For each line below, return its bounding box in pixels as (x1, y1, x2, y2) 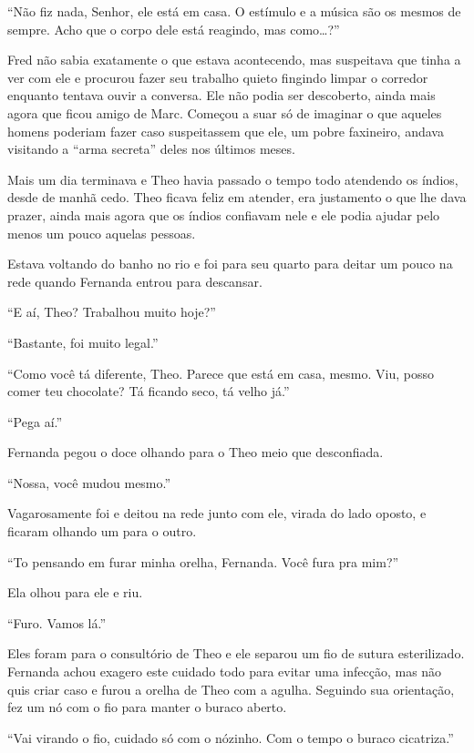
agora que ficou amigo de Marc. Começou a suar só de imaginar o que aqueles (7, 103, 442, 122)
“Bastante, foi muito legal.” (7, 332, 159, 351)
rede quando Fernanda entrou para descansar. (7, 271, 263, 290)
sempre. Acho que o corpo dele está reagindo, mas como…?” (7, 19, 340, 38)
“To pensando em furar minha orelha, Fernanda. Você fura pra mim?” (7, 552, 399, 571)
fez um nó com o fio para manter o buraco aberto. (7, 697, 287, 717)
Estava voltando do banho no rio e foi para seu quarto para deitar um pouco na (7, 254, 453, 273)
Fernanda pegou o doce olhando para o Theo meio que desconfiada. (7, 443, 384, 462)
